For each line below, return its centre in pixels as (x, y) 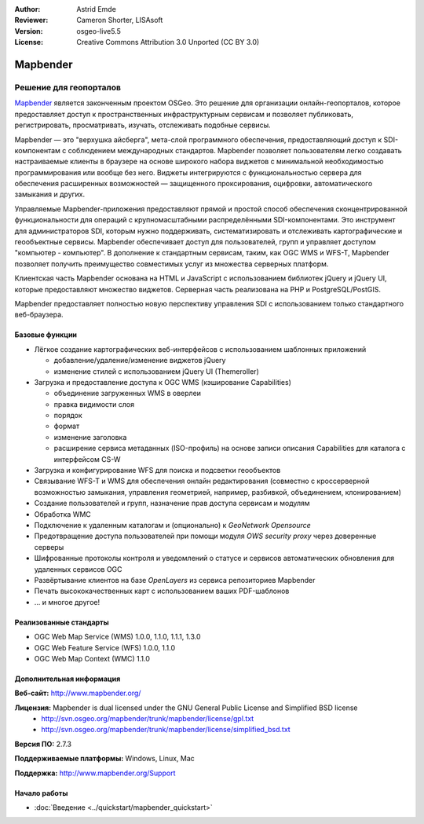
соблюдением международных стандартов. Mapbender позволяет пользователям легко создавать (235, 150)
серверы (49, 547)
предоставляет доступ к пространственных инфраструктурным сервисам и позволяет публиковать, (184, 114)
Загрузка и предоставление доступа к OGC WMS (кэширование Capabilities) (163, 382)
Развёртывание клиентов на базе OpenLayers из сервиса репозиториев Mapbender (175, 580)
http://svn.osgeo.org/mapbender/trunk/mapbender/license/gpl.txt (148, 719)
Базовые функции (46, 335)
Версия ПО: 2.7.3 (43, 744)
